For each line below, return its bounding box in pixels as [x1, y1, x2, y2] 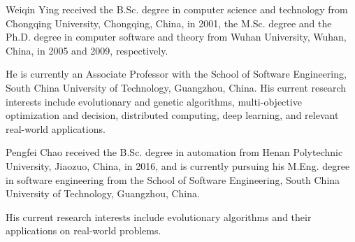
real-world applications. [6, 121, 106, 136]
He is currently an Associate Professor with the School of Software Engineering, [6, 66, 347, 81]
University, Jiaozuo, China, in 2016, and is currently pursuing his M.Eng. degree [6, 158, 350, 173]
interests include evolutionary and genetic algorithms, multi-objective [6, 94, 302, 108]
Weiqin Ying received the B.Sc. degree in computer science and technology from [6, 2, 348, 16]
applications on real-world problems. [6, 223, 161, 238]
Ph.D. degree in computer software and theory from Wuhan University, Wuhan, [6, 29, 347, 44]
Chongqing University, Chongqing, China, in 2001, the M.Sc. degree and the [6, 15, 332, 30]
